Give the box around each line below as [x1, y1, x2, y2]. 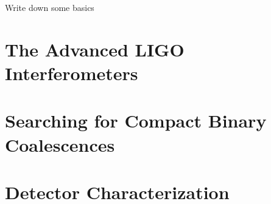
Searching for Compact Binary [5, 108, 267, 133]
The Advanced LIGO [5, 36, 185, 61]
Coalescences [5, 132, 115, 157]
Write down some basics [5, 1, 94, 13]
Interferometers [5, 60, 138, 85]
